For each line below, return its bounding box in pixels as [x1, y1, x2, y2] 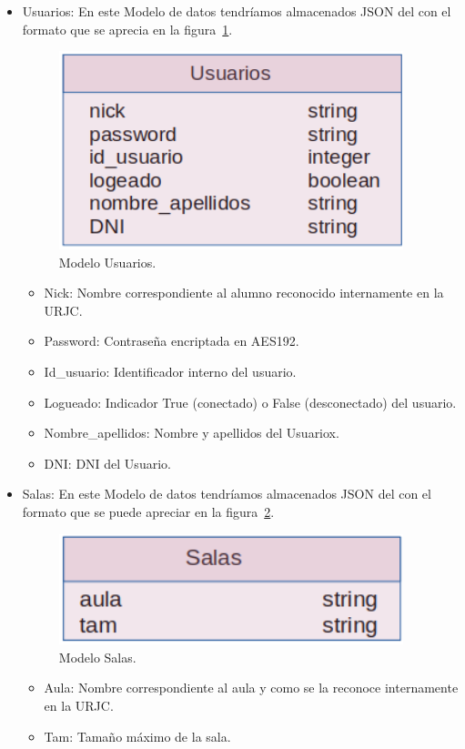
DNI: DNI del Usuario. [44, 453, 171, 472]
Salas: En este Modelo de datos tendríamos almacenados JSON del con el [22, 484, 431, 503]
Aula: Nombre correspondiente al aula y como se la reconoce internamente [44, 678, 459, 697]
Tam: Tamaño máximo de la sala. [44, 726, 231, 745]
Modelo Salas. [58, 647, 136, 666]
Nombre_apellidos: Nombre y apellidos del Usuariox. [44, 423, 339, 442]
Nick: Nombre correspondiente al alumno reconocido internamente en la [44, 283, 444, 302]
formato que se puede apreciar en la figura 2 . [22, 501, 275, 521]
